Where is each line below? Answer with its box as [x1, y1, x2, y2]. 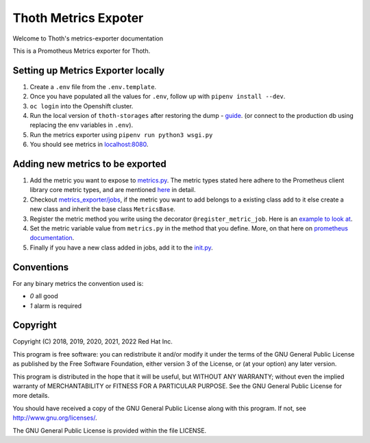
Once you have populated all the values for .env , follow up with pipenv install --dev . [29, 93, 286, 101]
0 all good [29, 292, 58, 300]
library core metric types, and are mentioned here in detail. [29, 186, 196, 194]
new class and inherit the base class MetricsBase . [29, 205, 176, 213]
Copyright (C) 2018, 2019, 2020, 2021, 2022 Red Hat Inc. [12, 337, 173, 346]
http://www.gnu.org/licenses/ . [12, 414, 97, 422]
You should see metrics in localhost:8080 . [29, 141, 149, 149]
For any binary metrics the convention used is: [12, 279, 144, 287]
